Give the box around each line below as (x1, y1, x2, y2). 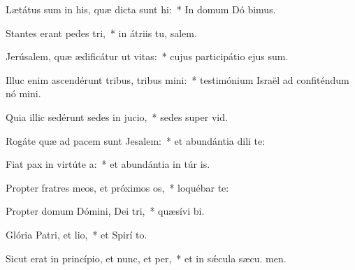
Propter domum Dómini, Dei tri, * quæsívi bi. (6, 204, 205, 218)
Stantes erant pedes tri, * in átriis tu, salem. (6, 25, 197, 40)
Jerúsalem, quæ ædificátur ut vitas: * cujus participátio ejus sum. (6, 49, 289, 64)
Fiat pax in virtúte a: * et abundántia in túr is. (6, 157, 210, 171)
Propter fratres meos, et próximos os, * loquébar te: (6, 180, 229, 194)
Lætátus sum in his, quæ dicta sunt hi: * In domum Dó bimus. (6, 2, 276, 16)
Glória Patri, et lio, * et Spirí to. (6, 227, 147, 241)
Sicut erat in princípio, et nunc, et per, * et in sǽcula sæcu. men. (6, 250, 287, 265)
